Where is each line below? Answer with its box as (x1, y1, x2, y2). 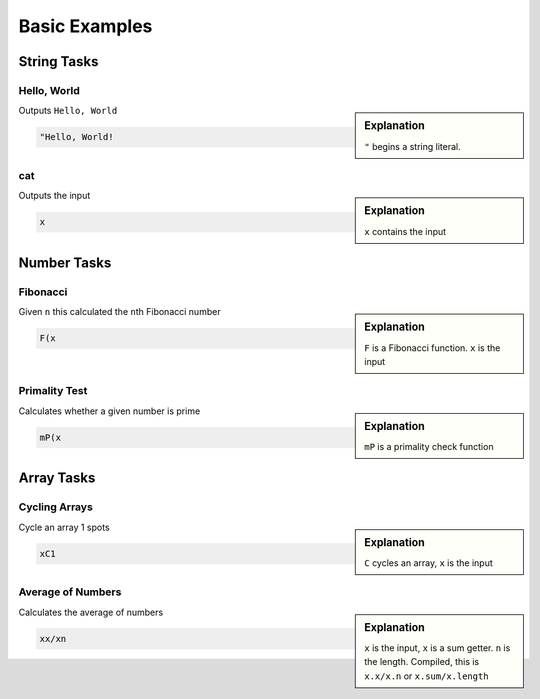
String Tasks (18, 53, 99, 70)
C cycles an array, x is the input (364, 557, 494, 569)
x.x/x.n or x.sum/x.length (364, 670, 489, 682)
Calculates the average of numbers (18, 606, 164, 618)
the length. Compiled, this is (364, 656, 480, 668)
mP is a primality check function (364, 441, 494, 453)
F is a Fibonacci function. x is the (364, 341, 501, 354)
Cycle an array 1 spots (18, 521, 110, 533)
